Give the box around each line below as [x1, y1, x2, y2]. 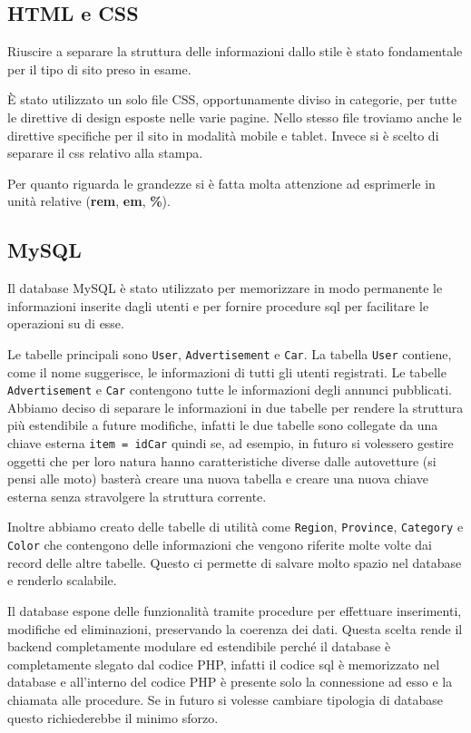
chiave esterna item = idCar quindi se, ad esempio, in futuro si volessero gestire [7, 434, 454, 453]
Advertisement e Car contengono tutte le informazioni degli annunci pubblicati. [7, 380, 452, 399]
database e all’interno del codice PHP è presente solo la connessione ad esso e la [7, 672, 453, 691]
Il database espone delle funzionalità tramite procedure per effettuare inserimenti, [7, 601, 462, 620]
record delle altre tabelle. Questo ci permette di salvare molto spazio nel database [7, 552, 462, 572]
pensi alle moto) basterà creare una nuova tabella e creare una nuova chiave [7, 469, 428, 488]
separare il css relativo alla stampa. [7, 143, 203, 162]
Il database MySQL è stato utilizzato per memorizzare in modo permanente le [7, 279, 443, 298]
